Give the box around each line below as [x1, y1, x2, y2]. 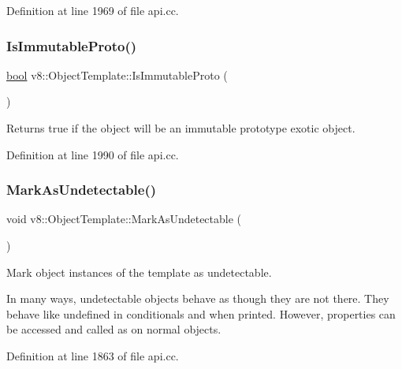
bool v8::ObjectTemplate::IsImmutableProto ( [6, 66, 228, 83]
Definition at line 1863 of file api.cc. [6, 347, 179, 363]
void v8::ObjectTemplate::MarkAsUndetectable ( [6, 211, 242, 227]
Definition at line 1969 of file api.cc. [6, 2, 179, 18]
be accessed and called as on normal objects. [6, 321, 221, 337]
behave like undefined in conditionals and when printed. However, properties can [6, 305, 396, 322]
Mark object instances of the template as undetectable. [6, 263, 272, 280]
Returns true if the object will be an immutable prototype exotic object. [6, 120, 355, 136]
